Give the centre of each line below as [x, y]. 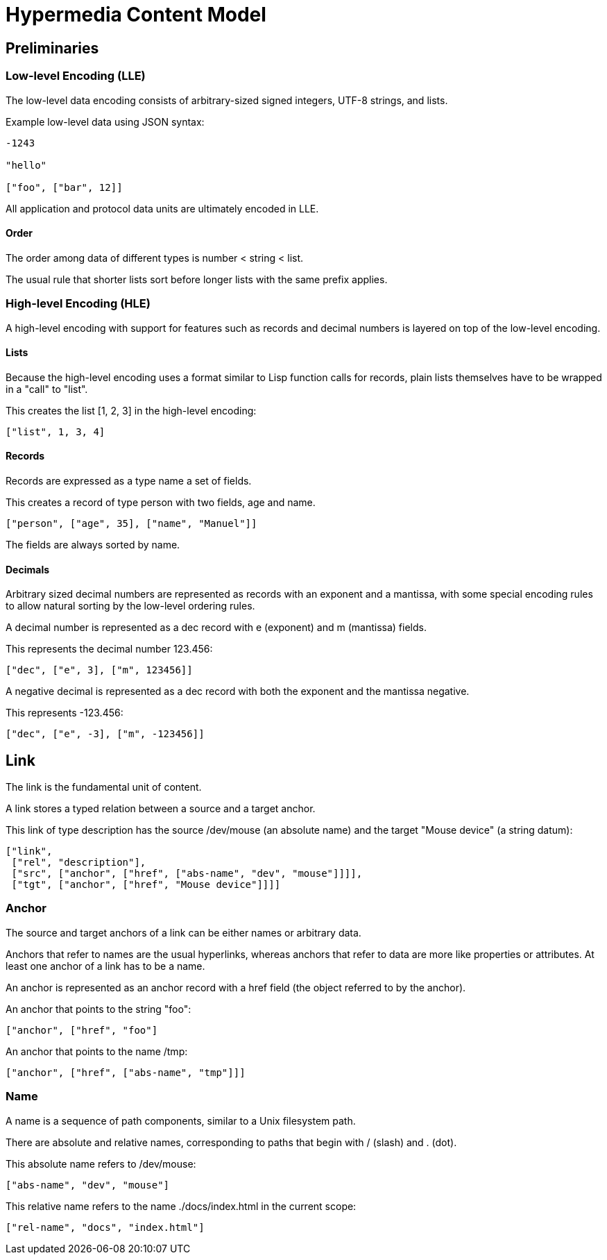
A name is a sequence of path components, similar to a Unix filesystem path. [181, 1120]
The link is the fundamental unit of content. [104, 787]
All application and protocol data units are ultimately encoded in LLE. [162, 208]
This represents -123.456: [65, 713]
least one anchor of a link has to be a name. [105, 966]
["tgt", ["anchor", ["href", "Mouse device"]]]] [146, 885]
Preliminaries [52, 48]
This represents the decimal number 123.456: [109, 649]
